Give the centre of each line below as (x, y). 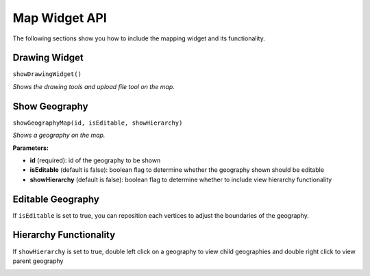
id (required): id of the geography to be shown (95, 160)
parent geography (38, 261)
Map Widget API (60, 18)
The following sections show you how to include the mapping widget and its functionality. (139, 38)
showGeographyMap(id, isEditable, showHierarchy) (98, 123)
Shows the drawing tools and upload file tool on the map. (94, 86)
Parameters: (31, 148)
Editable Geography (56, 199)
